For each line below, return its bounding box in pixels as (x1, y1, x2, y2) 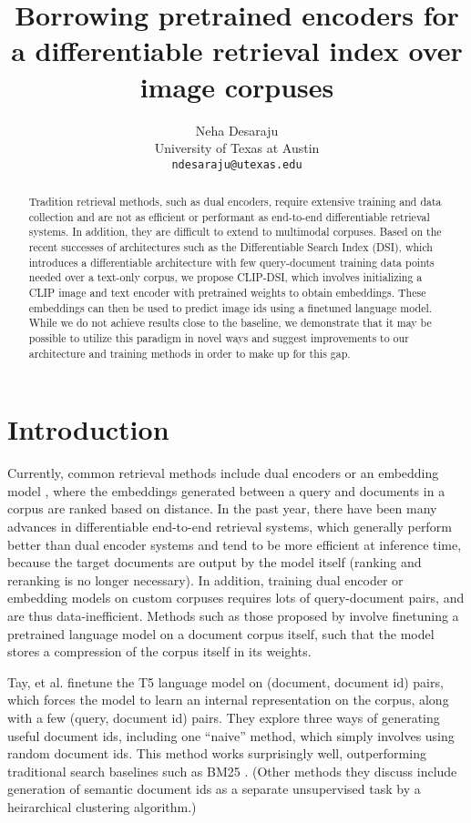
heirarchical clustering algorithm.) (7, 797, 197, 816)
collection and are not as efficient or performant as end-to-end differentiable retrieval (28, 208, 430, 224)
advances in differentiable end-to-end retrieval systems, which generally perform (7, 517, 452, 536)
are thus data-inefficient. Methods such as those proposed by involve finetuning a (7, 606, 459, 625)
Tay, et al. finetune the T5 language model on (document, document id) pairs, (7, 672, 444, 691)
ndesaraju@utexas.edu (171, 157, 302, 171)
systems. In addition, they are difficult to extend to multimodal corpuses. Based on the (28, 224, 442, 239)
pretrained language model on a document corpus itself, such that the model (7, 624, 435, 643)
